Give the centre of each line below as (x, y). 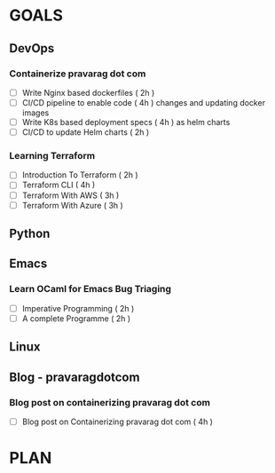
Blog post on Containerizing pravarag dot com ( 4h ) (117, 422)
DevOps (32, 48)
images (35, 113)
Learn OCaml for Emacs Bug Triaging (90, 289)
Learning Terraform (52, 156)
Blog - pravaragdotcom (75, 377)
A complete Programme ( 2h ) (76, 318)
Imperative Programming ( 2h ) (78, 308)
